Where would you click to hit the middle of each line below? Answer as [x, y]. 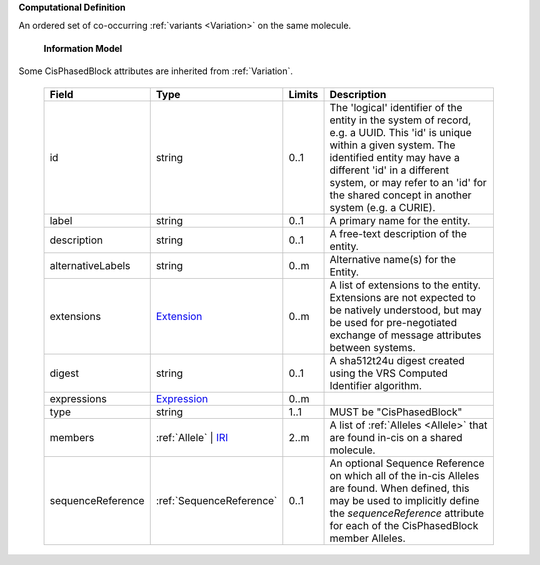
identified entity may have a [394, 157]
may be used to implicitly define [404, 500]
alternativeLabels [90, 265]
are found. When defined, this [399, 488]
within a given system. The [392, 145]
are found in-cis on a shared [396, 437]
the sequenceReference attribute [407, 513]
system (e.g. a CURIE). [382, 207]
